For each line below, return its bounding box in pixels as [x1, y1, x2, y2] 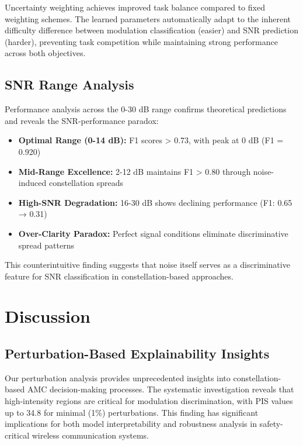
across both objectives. [5, 47, 86, 59]
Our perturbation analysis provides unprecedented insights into [5, 371, 231, 384]
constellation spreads [48, 177, 123, 189]
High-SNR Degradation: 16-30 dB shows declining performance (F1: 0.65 [18, 196, 292, 208]
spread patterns [18, 239, 74, 251]
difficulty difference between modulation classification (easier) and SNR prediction [5, 24, 298, 36]
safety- [259, 418, 283, 430]
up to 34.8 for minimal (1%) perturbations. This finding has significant [5, 406, 259, 418]
